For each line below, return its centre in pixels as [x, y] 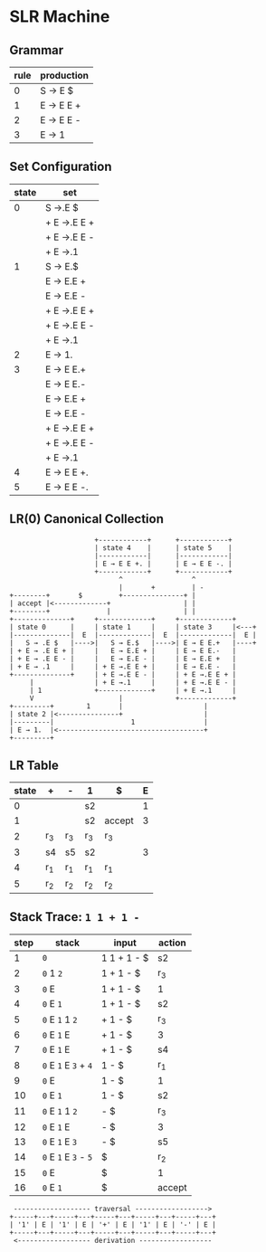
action [172, 943]
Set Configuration [61, 167]
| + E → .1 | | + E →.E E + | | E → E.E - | [123, 667]
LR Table [34, 766]
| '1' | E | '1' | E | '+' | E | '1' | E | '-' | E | [113, 1224]
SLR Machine [60, 17]
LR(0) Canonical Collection [87, 519]
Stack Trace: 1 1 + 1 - [75, 917]
